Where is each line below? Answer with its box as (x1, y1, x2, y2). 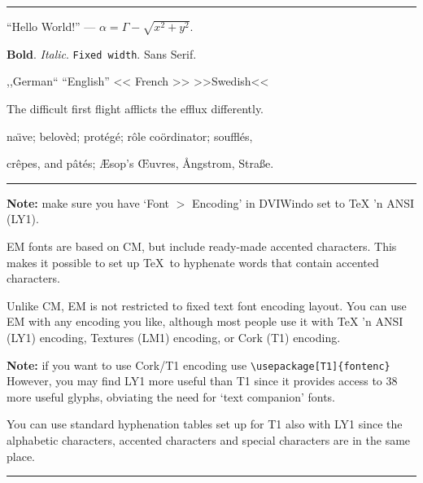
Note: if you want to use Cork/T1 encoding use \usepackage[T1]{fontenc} (7, 356, 390, 373)
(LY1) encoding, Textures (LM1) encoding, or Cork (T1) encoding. (7, 328, 341, 345)
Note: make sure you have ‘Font (7, 194, 170, 211)
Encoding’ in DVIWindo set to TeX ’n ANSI (192, 194, 415, 211)
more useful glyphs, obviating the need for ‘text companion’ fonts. (7, 388, 336, 405)
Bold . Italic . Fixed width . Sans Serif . (7, 45, 197, 62)
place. (7, 447, 35, 464)
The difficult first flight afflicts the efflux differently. (7, 99, 264, 116)
